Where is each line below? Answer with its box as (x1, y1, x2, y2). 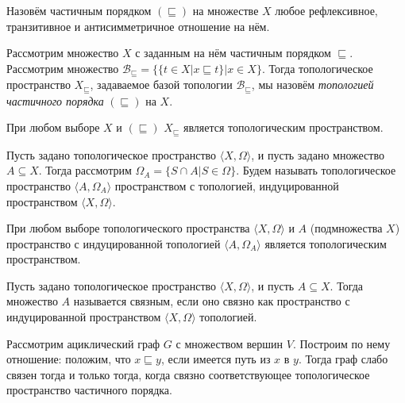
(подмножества (310, 220, 383, 236)
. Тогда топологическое (261, 59, 373, 76)
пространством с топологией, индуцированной (114, 177, 339, 194)
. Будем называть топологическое (236, 162, 396, 178)
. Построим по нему (292, 335, 391, 351)
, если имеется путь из (160, 351, 271, 367)
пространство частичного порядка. (6, 382, 172, 398)
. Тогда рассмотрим (38, 162, 132, 178)
